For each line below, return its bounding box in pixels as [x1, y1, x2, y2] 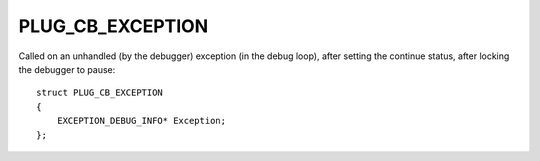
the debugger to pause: [18, 63, 116, 75]
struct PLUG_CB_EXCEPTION [36, 87, 164, 99]
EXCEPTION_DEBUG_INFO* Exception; [56, 115, 227, 127]
